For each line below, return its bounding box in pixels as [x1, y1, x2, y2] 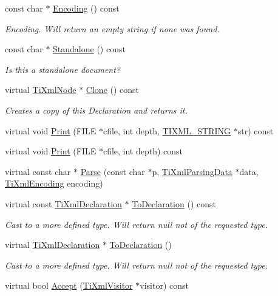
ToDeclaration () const [132, 197, 216, 210]
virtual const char [5, 165, 71, 177]
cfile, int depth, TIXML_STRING [103, 124, 231, 137]
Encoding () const [53, 2, 120, 14]
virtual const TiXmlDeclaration [5, 197, 122, 210]
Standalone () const [53, 43, 126, 55]
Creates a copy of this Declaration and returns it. [5, 103, 188, 116]
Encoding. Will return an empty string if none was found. [5, 22, 220, 35]
